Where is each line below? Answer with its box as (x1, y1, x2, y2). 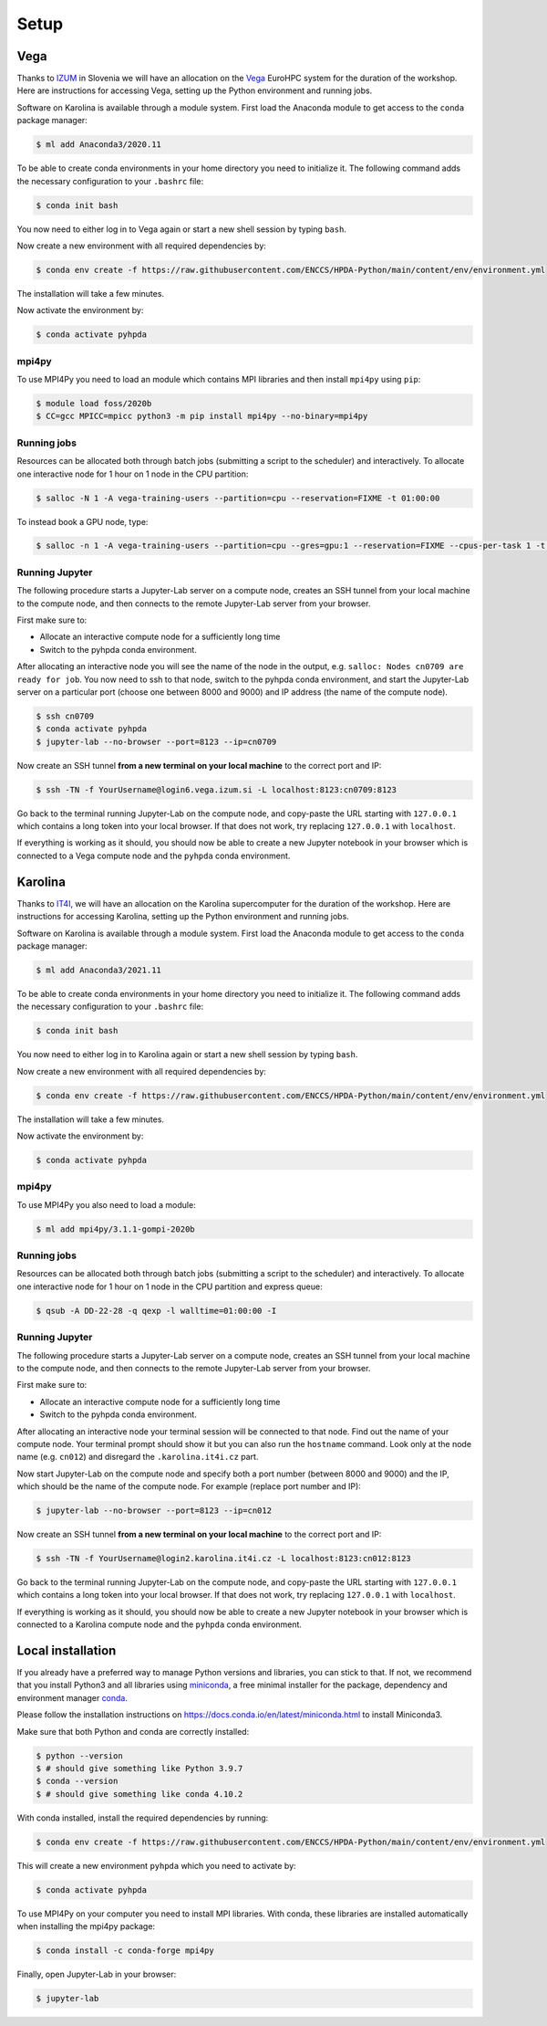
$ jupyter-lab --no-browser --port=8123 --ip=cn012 (36, 1506, 273, 1516)
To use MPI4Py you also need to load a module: (16, 1199, 196, 1210)
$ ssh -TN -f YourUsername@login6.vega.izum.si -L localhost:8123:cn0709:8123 (36, 784, 397, 794)
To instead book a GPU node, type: (16, 516, 149, 527)
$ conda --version (36, 1776, 119, 1787)
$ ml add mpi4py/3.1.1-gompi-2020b (36, 1223, 195, 1234)
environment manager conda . (16, 1692, 128, 1703)
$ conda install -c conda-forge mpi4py (36, 1946, 214, 1956)
